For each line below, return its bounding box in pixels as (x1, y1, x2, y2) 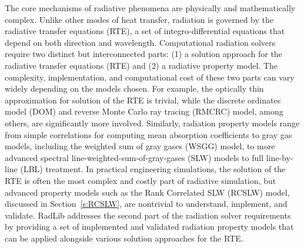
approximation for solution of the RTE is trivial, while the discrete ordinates (5, 93, 281, 106)
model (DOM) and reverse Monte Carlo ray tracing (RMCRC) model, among (5, 105, 283, 118)
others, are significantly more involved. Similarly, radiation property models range (5, 116, 300, 129)
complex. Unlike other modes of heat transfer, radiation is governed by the (5, 13, 273, 25)
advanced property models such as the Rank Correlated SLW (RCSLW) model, (5, 186, 290, 198)
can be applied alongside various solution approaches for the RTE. (5, 232, 243, 244)
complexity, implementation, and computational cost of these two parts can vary (5, 71, 295, 83)
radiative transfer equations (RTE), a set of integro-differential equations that (5, 25, 285, 37)
